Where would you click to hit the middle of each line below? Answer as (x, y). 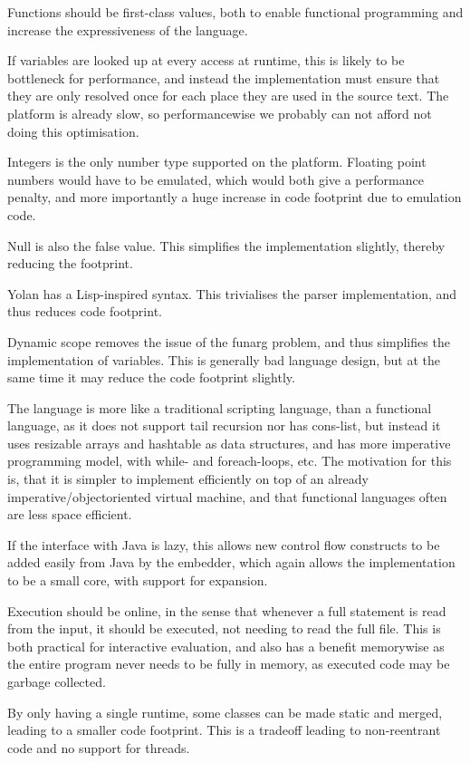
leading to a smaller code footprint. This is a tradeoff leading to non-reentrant (224, 730)
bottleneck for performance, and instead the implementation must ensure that (224, 77)
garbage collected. (57, 681)
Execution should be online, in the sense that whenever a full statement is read (227, 610)
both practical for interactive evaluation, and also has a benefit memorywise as (226, 646)
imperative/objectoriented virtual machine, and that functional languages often (227, 496)
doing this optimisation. (73, 131)
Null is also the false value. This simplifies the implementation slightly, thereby (226, 245)
